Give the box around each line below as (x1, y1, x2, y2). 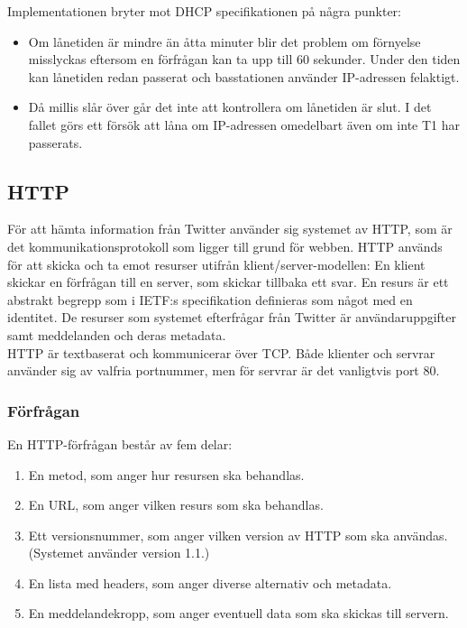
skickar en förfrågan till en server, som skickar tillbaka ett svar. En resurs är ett (7, 272, 449, 291)
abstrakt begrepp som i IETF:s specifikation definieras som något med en (7, 290, 413, 309)
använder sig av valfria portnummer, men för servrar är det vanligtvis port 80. (7, 361, 440, 380)
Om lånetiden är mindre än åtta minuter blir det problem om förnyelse (28, 32, 421, 51)
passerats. (28, 133, 83, 152)
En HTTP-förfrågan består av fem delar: (7, 434, 233, 453)
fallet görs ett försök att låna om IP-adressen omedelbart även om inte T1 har (28, 115, 461, 134)
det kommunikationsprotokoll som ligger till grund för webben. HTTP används (7, 236, 443, 255)
